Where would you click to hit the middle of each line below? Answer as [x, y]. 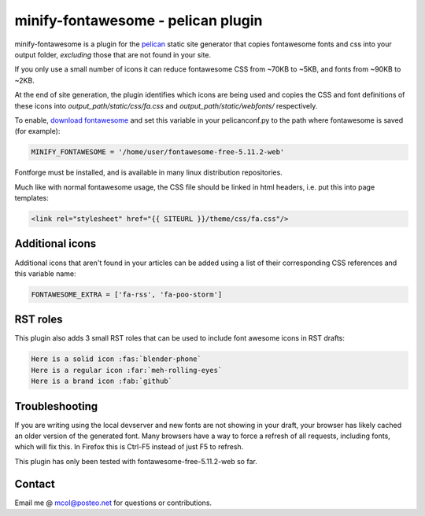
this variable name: [45, 273]
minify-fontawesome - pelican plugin [139, 20]
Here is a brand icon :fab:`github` [102, 381]
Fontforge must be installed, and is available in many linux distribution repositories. [148, 172]
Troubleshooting [56, 406]
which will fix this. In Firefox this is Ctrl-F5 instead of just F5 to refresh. [129, 447]
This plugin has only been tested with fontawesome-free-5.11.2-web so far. [136, 461]
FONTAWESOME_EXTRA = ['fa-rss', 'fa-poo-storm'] [127, 294]
